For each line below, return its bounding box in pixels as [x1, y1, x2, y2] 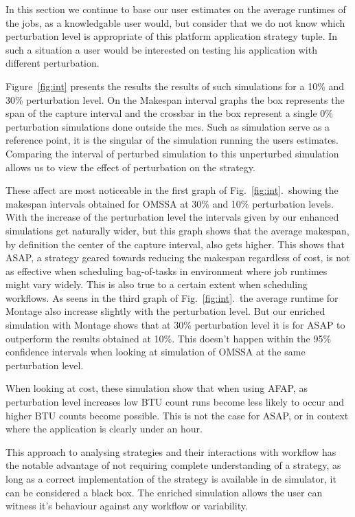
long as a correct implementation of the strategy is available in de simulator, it [5, 472, 336, 485]
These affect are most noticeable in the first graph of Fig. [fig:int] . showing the [5, 183, 339, 197]
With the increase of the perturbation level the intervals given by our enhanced [5, 210, 339, 224]
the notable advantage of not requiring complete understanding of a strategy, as [5, 458, 341, 472]
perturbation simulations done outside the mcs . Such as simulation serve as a [5, 119, 330, 133]
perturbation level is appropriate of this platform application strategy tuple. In [5, 29, 338, 43]
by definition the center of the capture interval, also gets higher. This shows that [5, 236, 345, 251]
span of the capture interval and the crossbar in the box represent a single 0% [5, 106, 333, 120]
